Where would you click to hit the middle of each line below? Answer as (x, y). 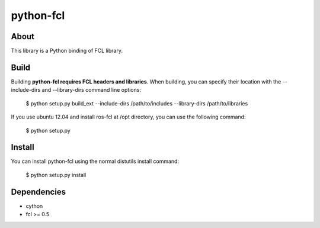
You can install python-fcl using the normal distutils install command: (95, 161)
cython (34, 206)
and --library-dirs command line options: (92, 90)
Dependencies (39, 192)
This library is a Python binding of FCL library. (67, 51)
